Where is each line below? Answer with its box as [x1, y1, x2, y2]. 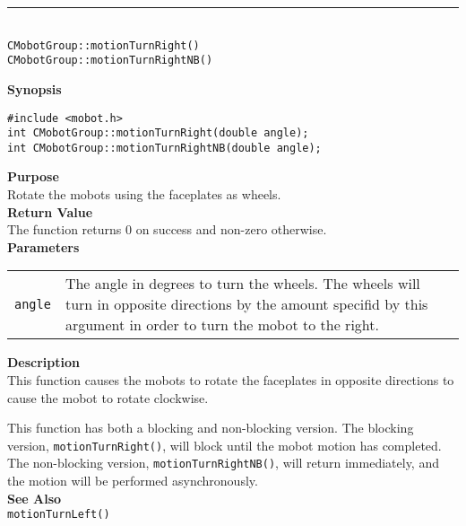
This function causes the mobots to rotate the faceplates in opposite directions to [7, 371, 454, 390]
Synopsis [7, 79, 62, 98]
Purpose [7, 167, 59, 186]
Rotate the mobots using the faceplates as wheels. [7, 185, 281, 204]
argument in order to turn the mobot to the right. [65, 314, 379, 336]
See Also [7, 488, 62, 507]
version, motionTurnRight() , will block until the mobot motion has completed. [7, 435, 442, 454]
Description [7, 353, 81, 372]
